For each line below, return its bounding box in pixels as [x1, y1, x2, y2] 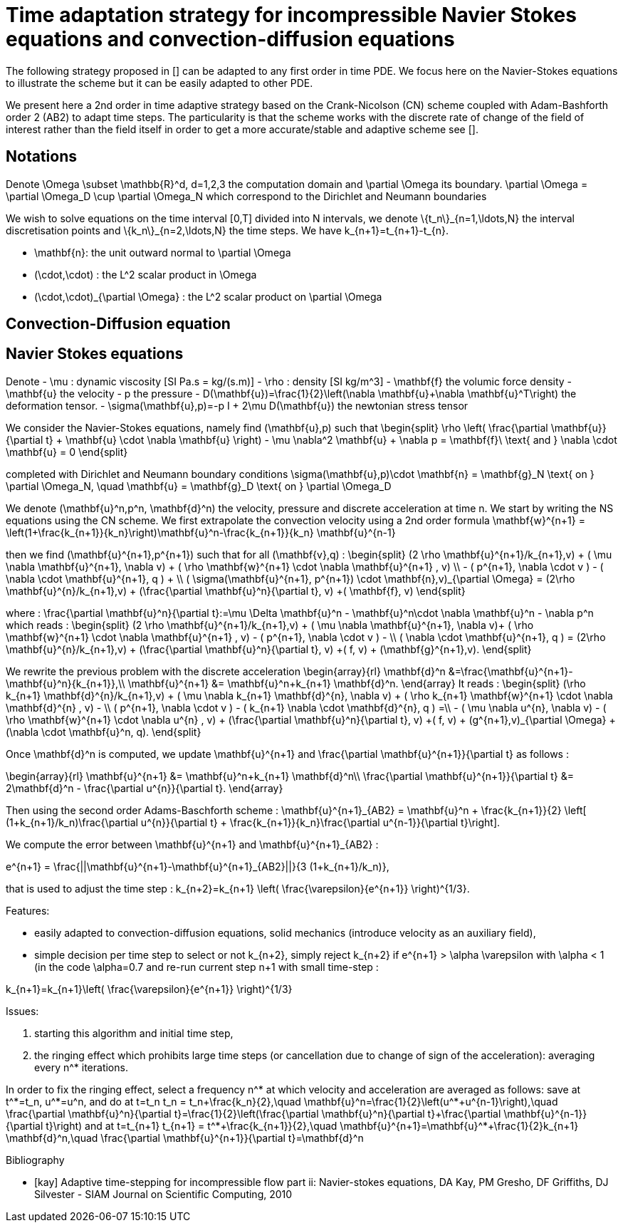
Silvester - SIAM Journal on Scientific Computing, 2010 [34, 1187, 293, 1200]
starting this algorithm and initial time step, [34, 1026, 234, 1039]
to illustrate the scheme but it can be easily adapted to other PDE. [6, 76, 313, 89]
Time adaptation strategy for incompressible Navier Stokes [6, 3, 577, 27]
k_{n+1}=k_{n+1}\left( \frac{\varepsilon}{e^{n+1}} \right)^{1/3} [6, 982, 293, 995]
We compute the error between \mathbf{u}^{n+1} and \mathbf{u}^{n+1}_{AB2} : [6, 838, 379, 850]
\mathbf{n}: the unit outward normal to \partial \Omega [34, 246, 291, 259]
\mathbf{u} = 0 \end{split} [6, 445, 128, 458]
